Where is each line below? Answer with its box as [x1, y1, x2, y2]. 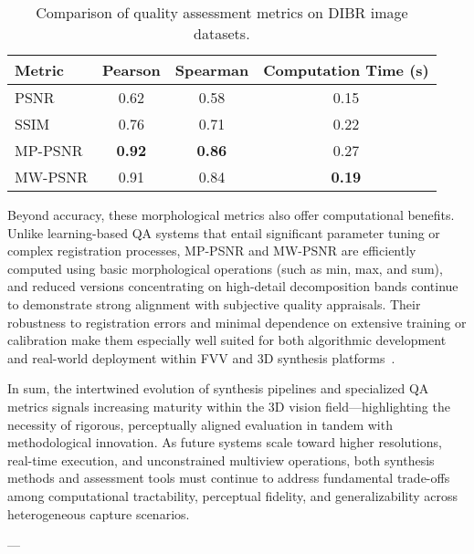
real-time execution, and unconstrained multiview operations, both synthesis [7, 450, 435, 469]
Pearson [102, 59, 161, 80]
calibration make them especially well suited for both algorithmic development [7, 330, 447, 350]
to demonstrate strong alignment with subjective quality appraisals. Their [7, 294, 421, 313]
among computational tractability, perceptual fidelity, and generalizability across [7, 486, 458, 505]
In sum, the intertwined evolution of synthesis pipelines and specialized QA [7, 379, 429, 398]
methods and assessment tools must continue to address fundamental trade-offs [7, 468, 450, 487]
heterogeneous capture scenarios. [7, 504, 190, 523]
